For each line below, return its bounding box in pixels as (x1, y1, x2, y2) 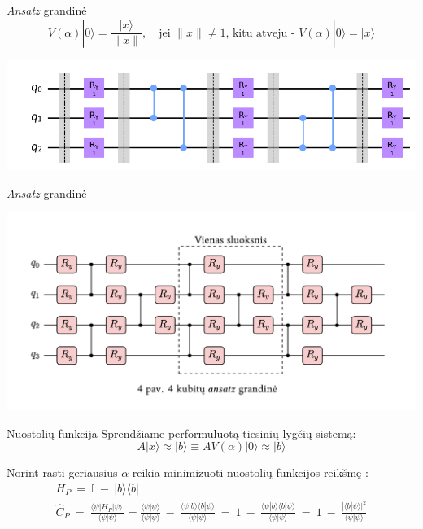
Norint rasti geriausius (7, 464, 118, 481)
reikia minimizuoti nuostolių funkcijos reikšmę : (132, 464, 368, 481)
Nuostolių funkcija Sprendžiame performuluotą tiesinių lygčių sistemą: (7, 424, 356, 441)
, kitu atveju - (225, 27, 295, 39)
